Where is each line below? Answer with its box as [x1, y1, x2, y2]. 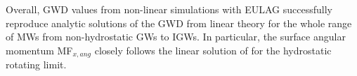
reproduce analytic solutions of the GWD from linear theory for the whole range [6, 15, 352, 30]
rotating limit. [6, 57, 67, 72]
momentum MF [6, 43, 73, 57]
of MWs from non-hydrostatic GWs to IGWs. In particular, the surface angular [6, 29, 346, 44]
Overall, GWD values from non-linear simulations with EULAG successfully [6, 2, 332, 16]
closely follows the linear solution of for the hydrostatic [94, 43, 332, 57]
